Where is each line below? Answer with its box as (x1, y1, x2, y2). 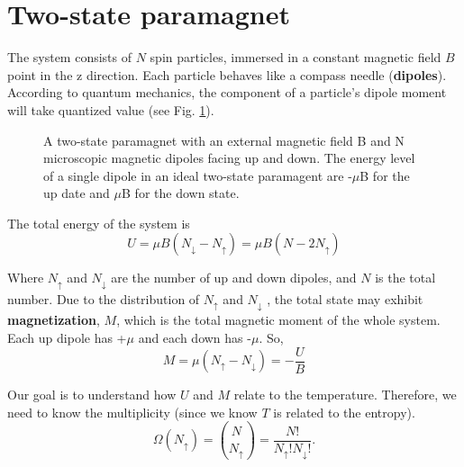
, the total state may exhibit (267, 289, 423, 308)
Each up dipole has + (7, 328, 127, 346)
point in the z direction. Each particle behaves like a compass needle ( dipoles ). (7, 65, 447, 84)
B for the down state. (122, 184, 240, 202)
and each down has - (138, 328, 251, 346)
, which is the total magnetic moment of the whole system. (116, 310, 441, 329)
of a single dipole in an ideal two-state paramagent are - (43, 166, 352, 184)
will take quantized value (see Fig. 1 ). (7, 100, 214, 119)
